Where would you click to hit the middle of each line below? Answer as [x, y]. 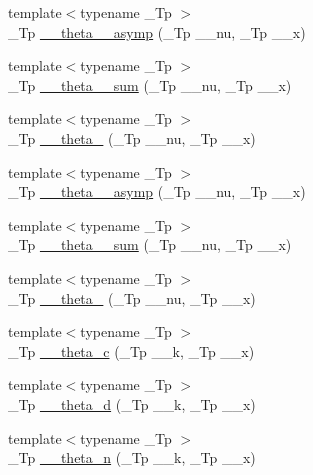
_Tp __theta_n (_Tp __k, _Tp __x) [132, 457]
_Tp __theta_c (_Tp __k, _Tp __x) [131, 350]
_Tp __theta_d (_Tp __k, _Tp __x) [132, 403]
